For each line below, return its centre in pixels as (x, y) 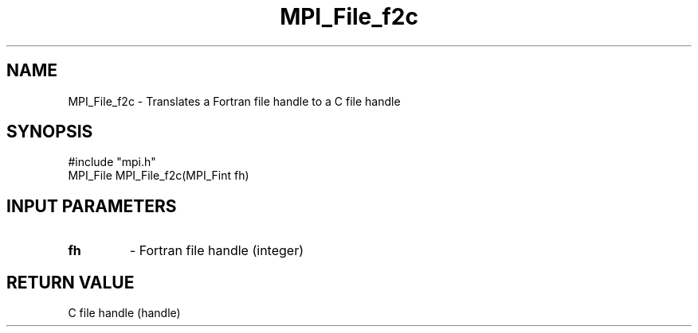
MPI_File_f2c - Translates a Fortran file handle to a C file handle (234, 101)
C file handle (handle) (124, 313)
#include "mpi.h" (112, 162)
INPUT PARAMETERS (92, 206)
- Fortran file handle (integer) (216, 251)
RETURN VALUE (71, 282)
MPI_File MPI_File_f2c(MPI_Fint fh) (159, 176)
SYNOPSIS (50, 132)
